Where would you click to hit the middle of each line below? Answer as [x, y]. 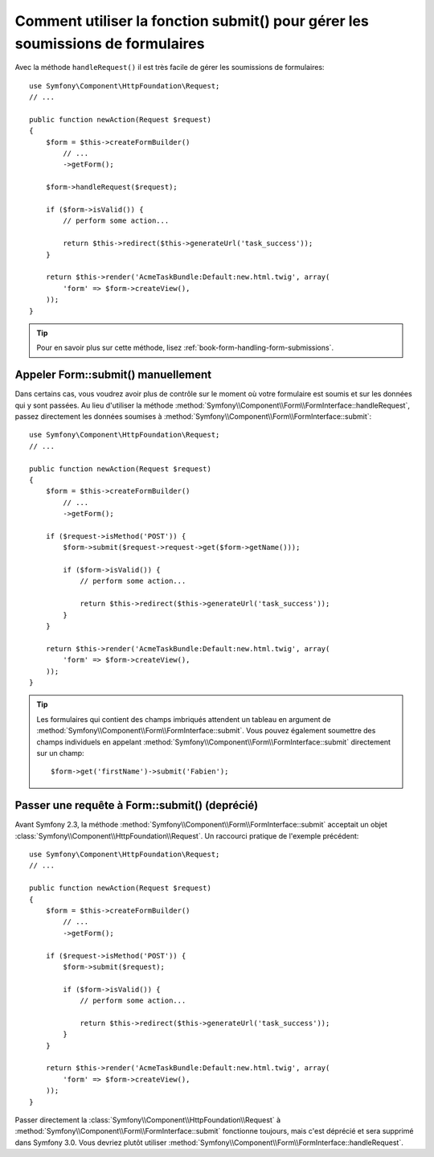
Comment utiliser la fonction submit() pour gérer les [192, 21]
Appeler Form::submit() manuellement [113, 375]
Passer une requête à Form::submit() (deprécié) [137, 805]
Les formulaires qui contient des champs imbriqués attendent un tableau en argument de [184, 719]
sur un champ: [60, 753]
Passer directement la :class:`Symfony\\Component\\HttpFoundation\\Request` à [148, 1120]
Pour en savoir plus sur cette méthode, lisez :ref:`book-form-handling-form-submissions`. [185, 348]
